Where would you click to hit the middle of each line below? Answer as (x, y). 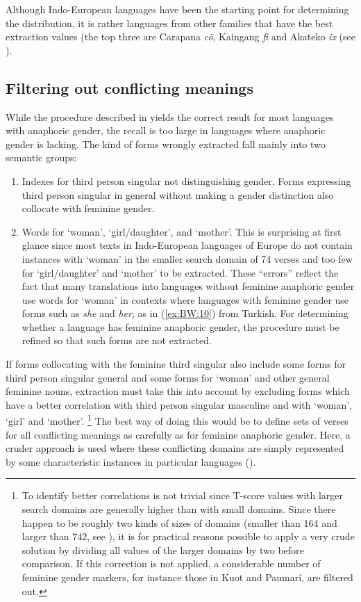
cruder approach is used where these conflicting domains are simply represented (175, 448)
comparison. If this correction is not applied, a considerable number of (171, 563)
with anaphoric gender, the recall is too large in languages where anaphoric (166, 130)
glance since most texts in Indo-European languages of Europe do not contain (187, 245)
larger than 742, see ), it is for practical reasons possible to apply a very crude (188, 536)
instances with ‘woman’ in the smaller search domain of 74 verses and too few (187, 258)
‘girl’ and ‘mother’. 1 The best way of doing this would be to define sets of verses (177, 420)
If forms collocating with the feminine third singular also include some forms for (176, 364)
